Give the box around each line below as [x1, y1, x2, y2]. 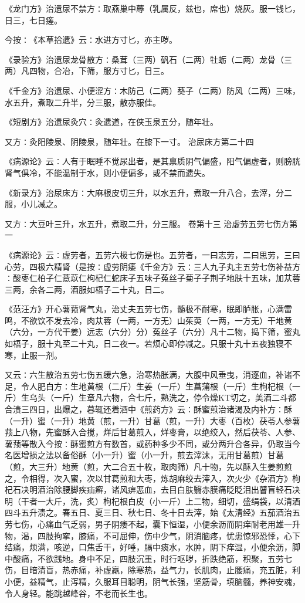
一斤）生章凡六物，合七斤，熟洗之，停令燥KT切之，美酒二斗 [53, 391, 288, 404]
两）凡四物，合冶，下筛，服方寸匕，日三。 [5, 65, 169, 77]
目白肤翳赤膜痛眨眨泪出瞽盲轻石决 [168, 483, 300, 496]
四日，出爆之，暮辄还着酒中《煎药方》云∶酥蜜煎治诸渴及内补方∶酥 [29, 403, 292, 415]
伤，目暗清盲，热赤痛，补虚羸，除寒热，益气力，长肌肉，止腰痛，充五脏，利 [5, 564, 300, 576]
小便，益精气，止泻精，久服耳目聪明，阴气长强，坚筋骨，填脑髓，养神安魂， [5, 575, 300, 587]
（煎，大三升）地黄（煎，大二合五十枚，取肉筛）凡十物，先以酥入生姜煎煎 [5, 460, 292, 472]
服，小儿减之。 [5, 198, 62, 210]
